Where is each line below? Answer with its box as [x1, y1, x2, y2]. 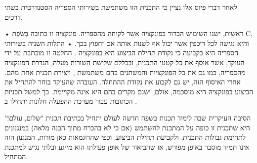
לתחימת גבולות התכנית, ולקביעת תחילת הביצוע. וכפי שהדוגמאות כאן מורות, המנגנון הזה [4, 132, 246, 142]
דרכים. [4, 11, 23, 22]
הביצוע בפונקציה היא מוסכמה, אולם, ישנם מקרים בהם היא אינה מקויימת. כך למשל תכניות [4, 86, 254, 96]
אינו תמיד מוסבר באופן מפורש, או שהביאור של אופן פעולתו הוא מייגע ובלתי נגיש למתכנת [4, 141, 250, 152]
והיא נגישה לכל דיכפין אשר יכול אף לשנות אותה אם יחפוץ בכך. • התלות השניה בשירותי [4, 38, 249, 48]
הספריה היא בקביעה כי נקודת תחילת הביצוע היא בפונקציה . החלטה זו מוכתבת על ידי [4, 47, 239, 58]
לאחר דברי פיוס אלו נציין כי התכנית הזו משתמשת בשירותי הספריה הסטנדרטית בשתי [4, 2, 237, 12]
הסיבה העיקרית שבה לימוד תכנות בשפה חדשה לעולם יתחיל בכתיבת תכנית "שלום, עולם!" [4, 112, 251, 122]
